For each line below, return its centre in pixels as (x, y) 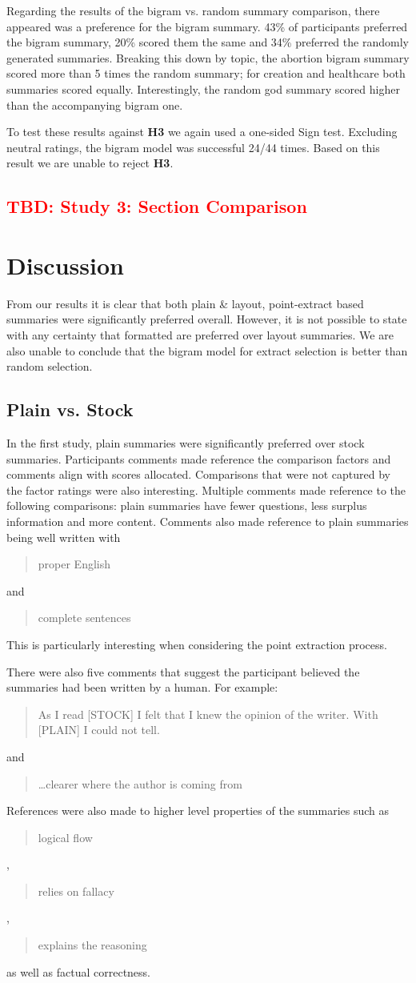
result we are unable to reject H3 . (90, 163)
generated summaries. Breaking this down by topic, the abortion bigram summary (208, 57)
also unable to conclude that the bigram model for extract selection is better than (207, 350)
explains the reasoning (92, 945)
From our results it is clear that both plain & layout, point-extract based (185, 303)
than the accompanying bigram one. (95, 104)
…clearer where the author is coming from (140, 783)
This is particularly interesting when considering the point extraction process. (197, 644)
